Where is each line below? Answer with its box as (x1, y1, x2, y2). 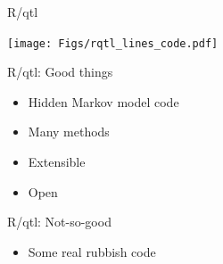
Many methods (28, 122, 110, 141)
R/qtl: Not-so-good (7, 212, 111, 231)
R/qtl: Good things (7, 62, 113, 81)
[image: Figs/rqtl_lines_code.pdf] (7, 37, 219, 50)
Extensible (28, 153, 86, 171)
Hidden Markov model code (28, 92, 179, 111)
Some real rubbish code (28, 242, 156, 260)
